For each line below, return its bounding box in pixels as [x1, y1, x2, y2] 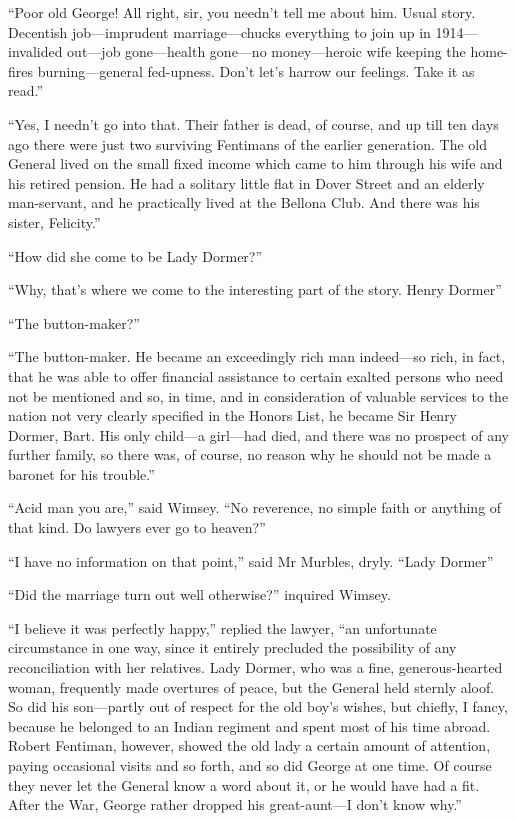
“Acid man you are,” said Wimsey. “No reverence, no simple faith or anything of [8, 497, 502, 518]
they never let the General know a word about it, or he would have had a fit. [8, 774, 480, 795]
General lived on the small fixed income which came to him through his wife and [8, 153, 503, 174]
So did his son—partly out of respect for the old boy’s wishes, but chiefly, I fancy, [8, 696, 508, 717]
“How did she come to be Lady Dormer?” [8, 245, 263, 266]
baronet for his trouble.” [8, 463, 155, 484]
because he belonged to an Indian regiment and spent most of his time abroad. [8, 715, 491, 736]
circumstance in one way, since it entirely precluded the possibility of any [8, 637, 457, 658]
